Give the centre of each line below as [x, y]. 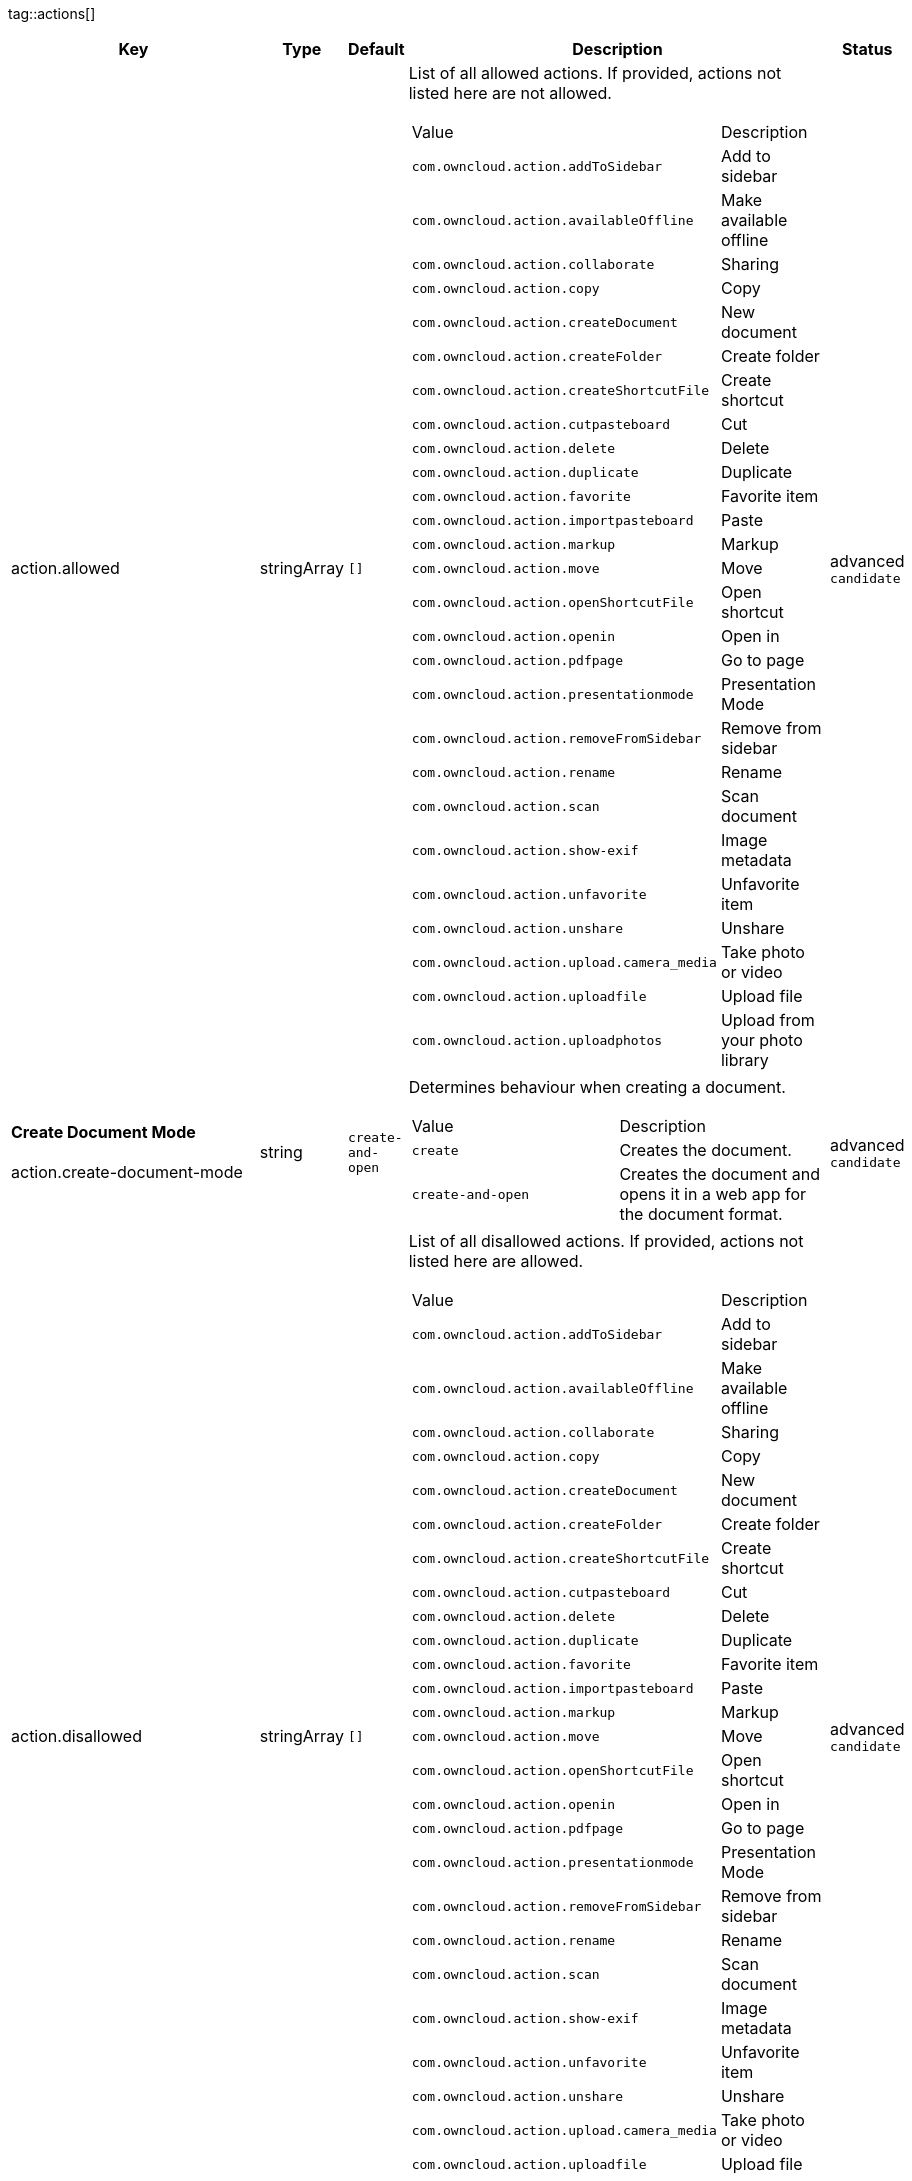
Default [376, 49]
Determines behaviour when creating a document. [597, 1087]
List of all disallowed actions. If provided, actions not [606, 1241]
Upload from [767, 1020]
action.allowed [65, 568]
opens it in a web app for [713, 1194]
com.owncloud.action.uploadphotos [537, 1040]
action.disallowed [76, 1736]
